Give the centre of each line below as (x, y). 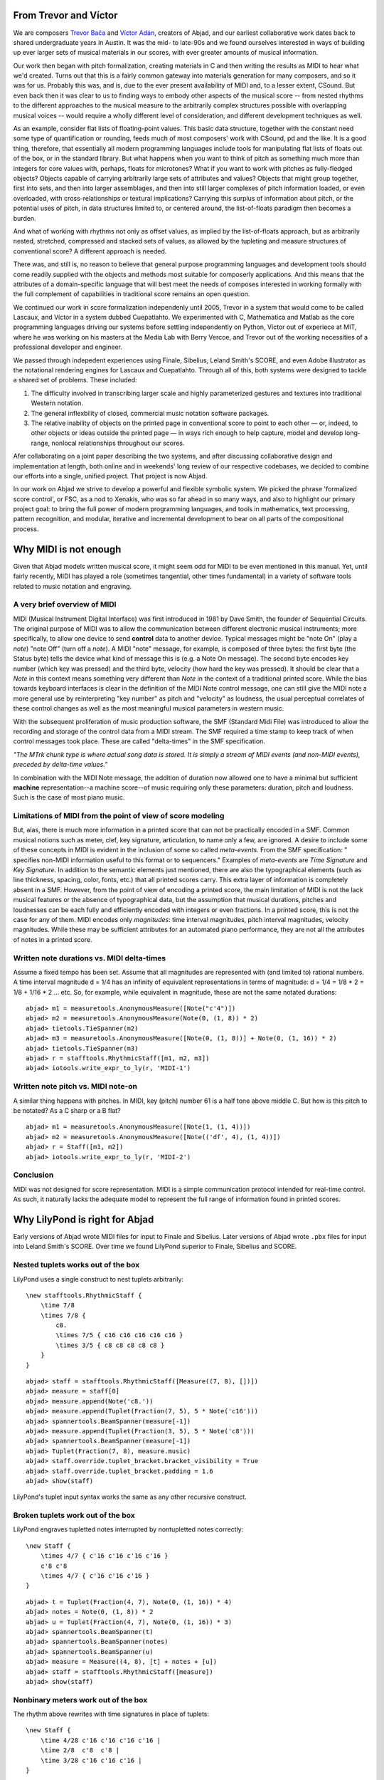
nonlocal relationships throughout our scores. (118, 443)
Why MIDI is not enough (67, 549)
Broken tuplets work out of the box (74, 1515)
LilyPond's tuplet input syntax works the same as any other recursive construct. (130, 1497)
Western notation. (57, 403)
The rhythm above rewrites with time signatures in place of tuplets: (111, 1714)
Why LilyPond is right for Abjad (84, 1219)
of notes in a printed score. (53, 939)
